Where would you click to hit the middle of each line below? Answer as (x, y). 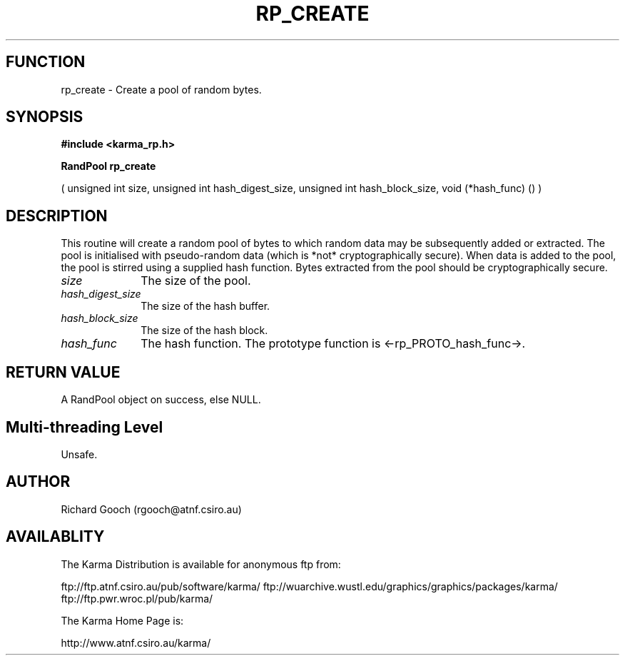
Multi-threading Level (85, 427)
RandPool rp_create (108, 166)
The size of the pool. (196, 281)
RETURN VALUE (63, 372)
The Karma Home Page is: (122, 620)
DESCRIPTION (57, 216)
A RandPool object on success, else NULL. (161, 400)
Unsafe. (79, 454)
